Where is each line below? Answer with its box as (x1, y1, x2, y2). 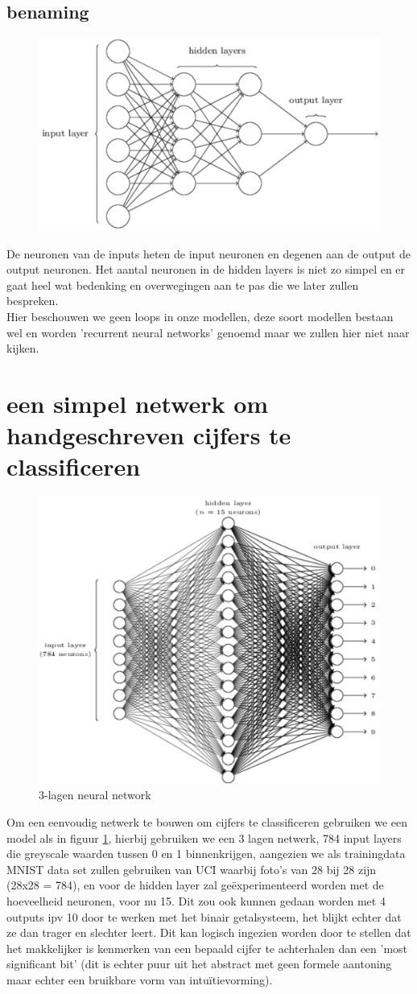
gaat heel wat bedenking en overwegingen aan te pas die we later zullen (6, 276, 359, 293)
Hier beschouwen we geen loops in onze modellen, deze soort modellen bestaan (6, 307, 394, 324)
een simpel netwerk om (6, 386, 269, 419)
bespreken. (6, 292, 59, 309)
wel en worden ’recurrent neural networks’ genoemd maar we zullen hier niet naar (6, 324, 410, 340)
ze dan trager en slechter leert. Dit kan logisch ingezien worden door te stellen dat (6, 924, 411, 941)
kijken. (6, 340, 39, 357)
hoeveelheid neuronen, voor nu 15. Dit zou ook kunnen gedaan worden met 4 (6, 893, 386, 909)
